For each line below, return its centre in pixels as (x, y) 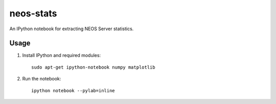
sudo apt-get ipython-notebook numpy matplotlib (93, 67)
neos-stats (33, 13)
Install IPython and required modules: (62, 55)
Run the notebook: (42, 79)
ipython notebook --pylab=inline (73, 90)
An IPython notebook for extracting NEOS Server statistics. (72, 29)
